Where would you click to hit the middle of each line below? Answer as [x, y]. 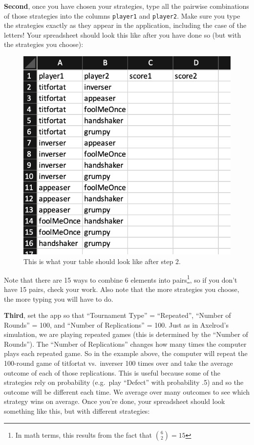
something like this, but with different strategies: [77, 411]
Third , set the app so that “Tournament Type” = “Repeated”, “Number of [117, 315]
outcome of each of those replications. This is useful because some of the [112, 372]
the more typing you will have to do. [59, 299]
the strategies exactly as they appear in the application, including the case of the [125, 25]
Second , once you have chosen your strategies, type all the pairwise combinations [127, 6]
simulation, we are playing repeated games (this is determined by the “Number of [126, 334]
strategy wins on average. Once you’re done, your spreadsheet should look [115, 401]
